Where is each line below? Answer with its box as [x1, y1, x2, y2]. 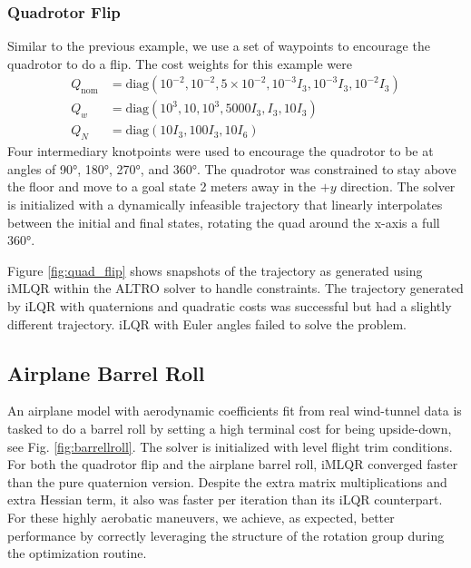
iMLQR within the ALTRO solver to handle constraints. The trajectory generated [7, 279, 464, 298]
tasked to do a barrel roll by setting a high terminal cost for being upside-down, [7, 419, 452, 438]
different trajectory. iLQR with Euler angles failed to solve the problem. [7, 314, 407, 333]
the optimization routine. [7, 544, 147, 563]
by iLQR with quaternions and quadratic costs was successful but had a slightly [7, 297, 452, 316]
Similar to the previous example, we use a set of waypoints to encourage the [7, 36, 430, 55]
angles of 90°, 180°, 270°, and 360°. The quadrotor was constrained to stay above [7, 159, 456, 178]
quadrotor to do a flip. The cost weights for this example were [7, 54, 352, 73]
